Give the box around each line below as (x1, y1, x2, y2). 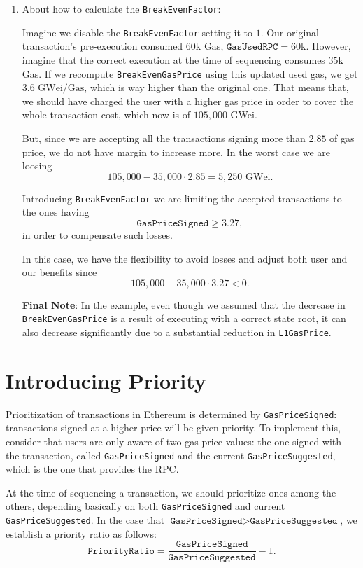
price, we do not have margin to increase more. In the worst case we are (22, 144, 330, 159)
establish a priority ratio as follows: (6, 526, 157, 541)
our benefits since (22, 265, 97, 279)
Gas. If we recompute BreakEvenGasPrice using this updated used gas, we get (22, 66, 358, 81)
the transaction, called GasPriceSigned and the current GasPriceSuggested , (6, 448, 336, 462)
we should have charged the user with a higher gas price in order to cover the (22, 93, 354, 108)
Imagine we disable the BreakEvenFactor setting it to (22, 25, 252, 39)
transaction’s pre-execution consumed (22, 39, 183, 53)
